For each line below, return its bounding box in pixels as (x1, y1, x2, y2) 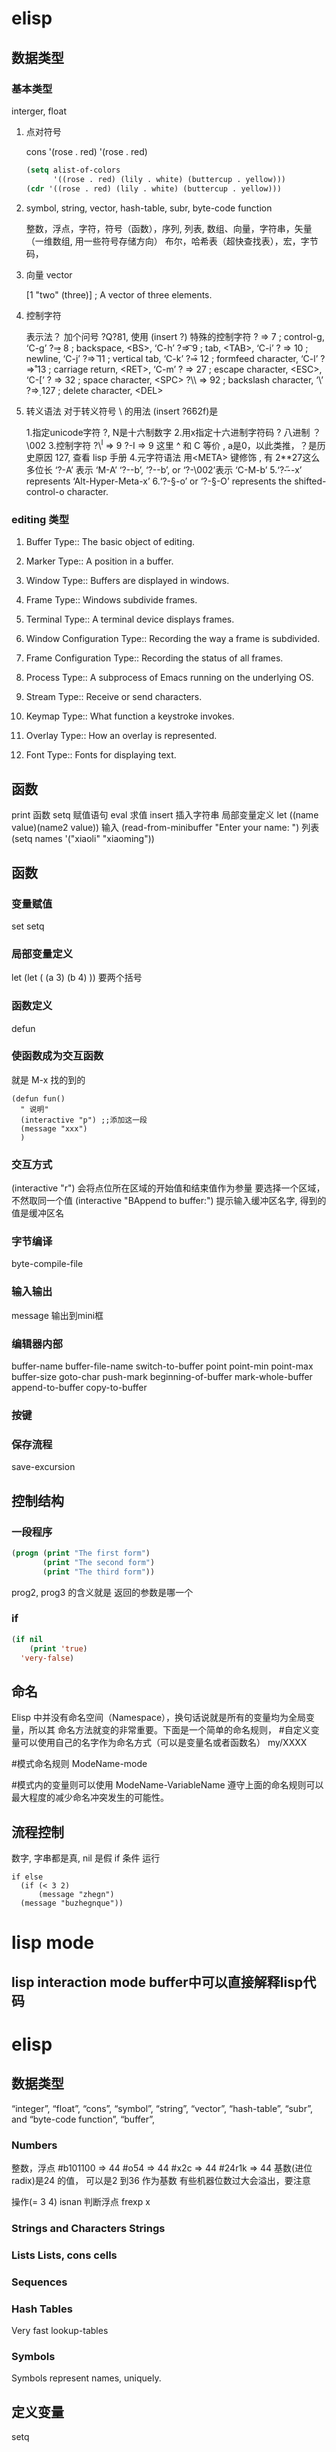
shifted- (294, 475, 327, 487)
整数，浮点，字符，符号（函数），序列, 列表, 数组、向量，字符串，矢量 (25, 222, 313, 234)
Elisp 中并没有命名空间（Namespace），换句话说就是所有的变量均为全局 (11, 1712, 307, 1724)
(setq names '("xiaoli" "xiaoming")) (11, 833, 155, 845)
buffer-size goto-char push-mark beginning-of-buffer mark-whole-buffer (11, 1371, 313, 1383)
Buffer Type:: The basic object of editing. (25, 536, 196, 548)
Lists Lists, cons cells (11, 2248, 118, 2262)
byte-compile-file (11, 1258, 84, 1270)
